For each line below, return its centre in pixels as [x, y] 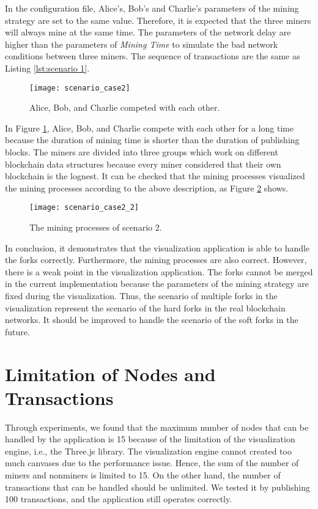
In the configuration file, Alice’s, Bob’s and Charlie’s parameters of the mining [152, 8]
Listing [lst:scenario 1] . [47, 68]
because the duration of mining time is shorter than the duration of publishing [152, 140]
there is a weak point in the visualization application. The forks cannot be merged [159, 271]
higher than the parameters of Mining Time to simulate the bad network [142, 44]
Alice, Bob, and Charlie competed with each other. [125, 107]
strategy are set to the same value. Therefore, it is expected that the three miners [158, 20]
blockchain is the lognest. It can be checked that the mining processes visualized [155, 176]
